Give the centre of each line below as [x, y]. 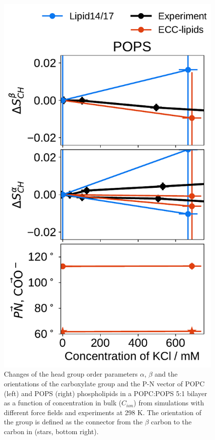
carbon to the [171, 422]
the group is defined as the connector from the [73, 422]
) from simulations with [169, 403]
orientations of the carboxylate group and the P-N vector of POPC [104, 383]
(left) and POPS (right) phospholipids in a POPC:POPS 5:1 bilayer [106, 393]
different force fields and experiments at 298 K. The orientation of [103, 412]
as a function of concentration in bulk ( [63, 403]
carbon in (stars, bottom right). [51, 431]
